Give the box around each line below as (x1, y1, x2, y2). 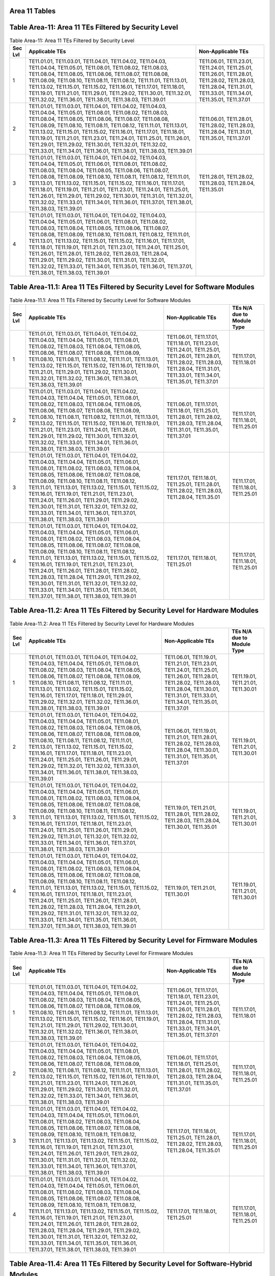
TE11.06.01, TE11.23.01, (199, 58, 253, 65)
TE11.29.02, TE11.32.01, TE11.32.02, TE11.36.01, (28, 698, 140, 705)
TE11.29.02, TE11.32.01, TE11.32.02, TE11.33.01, (28, 762, 140, 769)
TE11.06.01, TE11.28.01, (199, 115, 253, 122)
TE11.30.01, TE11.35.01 (164, 823, 217, 830)
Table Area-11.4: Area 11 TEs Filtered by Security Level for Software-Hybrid (9, 1260, 252, 1268)
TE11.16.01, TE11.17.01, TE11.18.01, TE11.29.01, (28, 692, 132, 699)
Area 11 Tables (9, 7, 56, 15)
